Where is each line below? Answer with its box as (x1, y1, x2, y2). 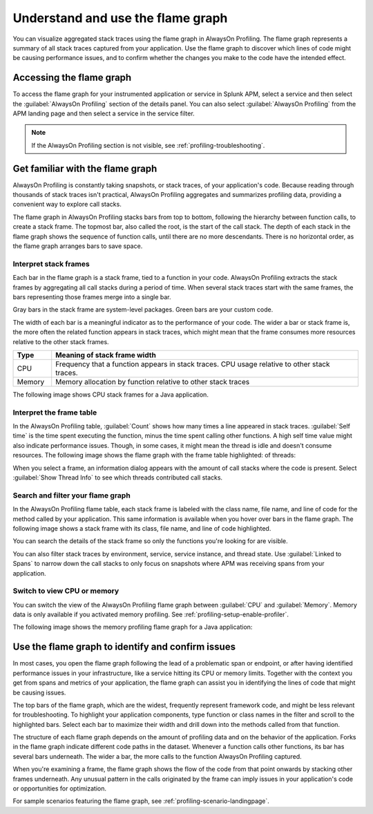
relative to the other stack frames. (12, 337, 110, 346)
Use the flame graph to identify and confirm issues (12, 641, 236, 653)
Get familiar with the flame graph (12, 162, 157, 174)
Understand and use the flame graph (12, 10, 228, 26)
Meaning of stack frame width (55, 350, 157, 359)
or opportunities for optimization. (12, 784, 107, 793)
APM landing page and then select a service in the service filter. (12, 109, 195, 117)
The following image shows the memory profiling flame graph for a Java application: (12, 623, 253, 632)
